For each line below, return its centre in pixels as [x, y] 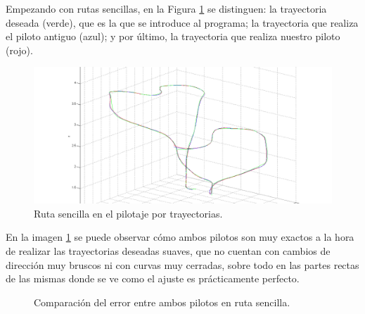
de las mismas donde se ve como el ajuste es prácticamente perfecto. [153, 278]
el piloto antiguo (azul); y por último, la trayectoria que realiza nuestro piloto [173, 36]
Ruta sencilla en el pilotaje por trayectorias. [128, 213]
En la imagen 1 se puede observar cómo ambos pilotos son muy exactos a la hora [180, 237]
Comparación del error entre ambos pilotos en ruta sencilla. [162, 302]
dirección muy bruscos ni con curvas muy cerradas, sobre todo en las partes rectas [182, 264]
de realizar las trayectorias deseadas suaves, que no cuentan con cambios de [168, 250]
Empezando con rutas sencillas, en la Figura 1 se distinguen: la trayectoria [166, 8]
